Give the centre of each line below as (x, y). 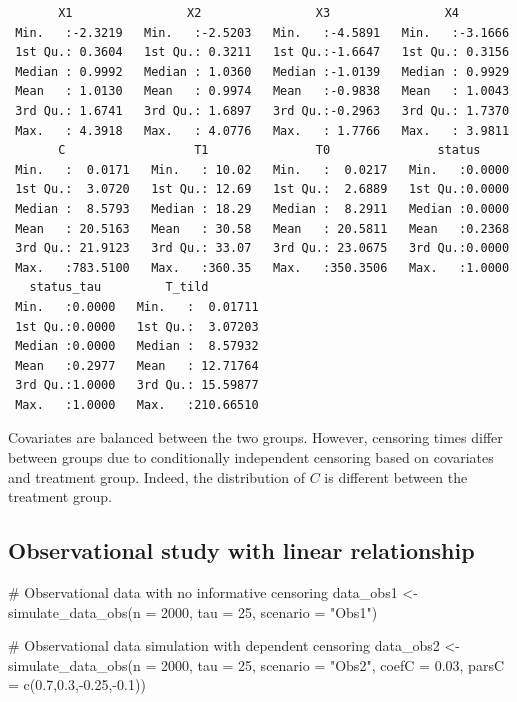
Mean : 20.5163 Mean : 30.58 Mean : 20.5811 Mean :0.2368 (262, 228)
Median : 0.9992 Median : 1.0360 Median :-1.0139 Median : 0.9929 (262, 71)
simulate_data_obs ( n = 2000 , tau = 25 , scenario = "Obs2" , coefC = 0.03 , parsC (256, 664)
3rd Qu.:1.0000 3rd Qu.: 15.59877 (137, 385)
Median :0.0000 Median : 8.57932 (137, 346)
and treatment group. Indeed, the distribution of (156, 476)
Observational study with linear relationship (241, 550)
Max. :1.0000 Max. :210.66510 (137, 404)
